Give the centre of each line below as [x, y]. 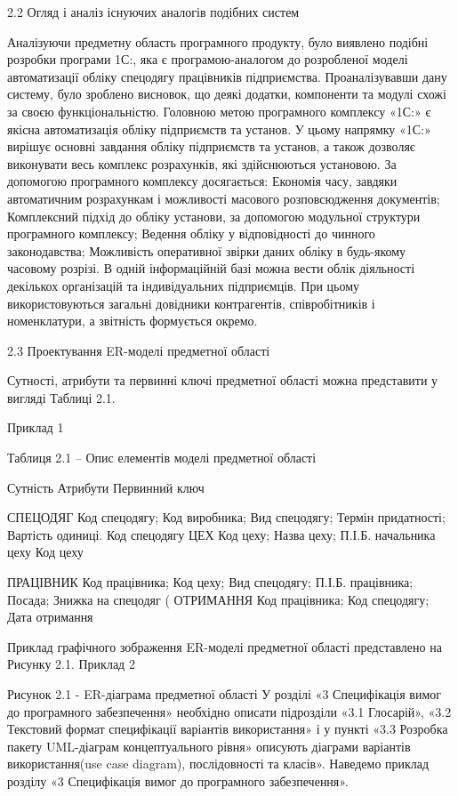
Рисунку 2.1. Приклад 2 [71, 664]
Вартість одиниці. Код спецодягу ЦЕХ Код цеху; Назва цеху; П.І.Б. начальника [221, 534]
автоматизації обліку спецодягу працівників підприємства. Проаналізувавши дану [227, 76]
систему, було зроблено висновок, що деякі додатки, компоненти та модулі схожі [227, 94]
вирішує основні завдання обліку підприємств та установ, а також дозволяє [211, 146]
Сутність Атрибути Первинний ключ [106, 487]
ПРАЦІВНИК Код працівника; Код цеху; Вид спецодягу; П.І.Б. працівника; [210, 582]
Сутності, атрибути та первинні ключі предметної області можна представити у [223, 380]
